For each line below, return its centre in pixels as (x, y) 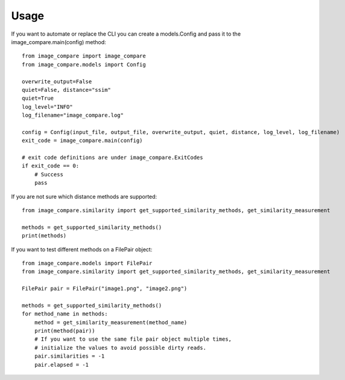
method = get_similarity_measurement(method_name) (111, 322)
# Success (49, 174)
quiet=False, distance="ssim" (67, 90)
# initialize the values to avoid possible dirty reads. (120, 348)
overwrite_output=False (57, 81)
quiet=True (38, 98)
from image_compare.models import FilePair (87, 263)
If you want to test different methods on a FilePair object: (82, 249)
